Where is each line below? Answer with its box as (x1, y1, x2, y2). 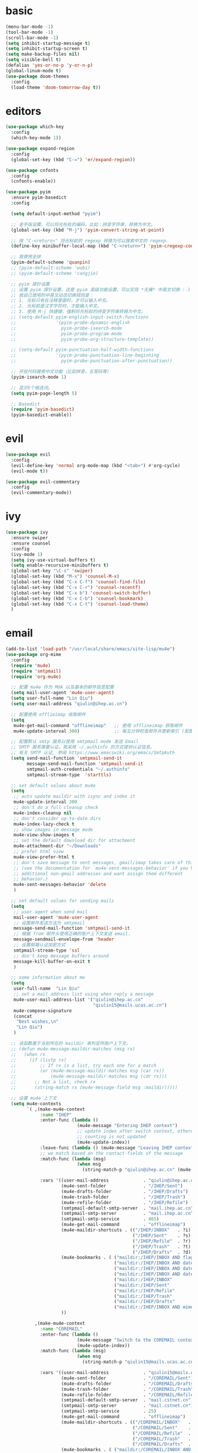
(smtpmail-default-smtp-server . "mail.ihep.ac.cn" (61, 1205, 194, 1211)
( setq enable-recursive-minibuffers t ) (11, 562, 109, 568)
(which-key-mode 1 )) (11, 135, 61, 141)
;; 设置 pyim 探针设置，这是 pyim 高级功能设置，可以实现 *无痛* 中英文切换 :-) (11, 286, 191, 293)
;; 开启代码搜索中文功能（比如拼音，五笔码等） (11, 369, 112, 375)
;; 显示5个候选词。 (11, 385, 53, 391)
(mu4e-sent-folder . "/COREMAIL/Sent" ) (61, 1375, 194, 1381)
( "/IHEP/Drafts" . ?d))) (132, 1249, 196, 1255)
